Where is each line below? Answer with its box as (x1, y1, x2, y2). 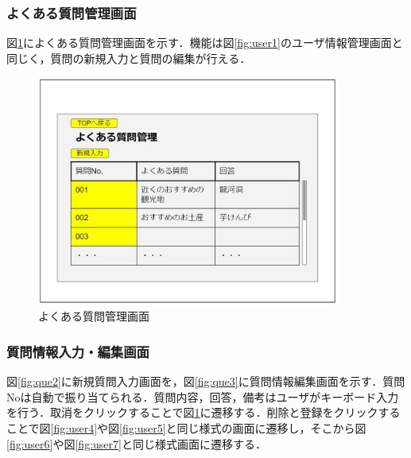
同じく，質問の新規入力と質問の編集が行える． (6, 49, 251, 66)
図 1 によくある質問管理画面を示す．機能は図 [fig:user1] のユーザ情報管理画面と (6, 34, 403, 51)
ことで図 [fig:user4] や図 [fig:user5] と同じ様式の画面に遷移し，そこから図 (6, 420, 366, 437)
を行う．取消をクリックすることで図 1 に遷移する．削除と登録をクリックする (6, 404, 401, 421)
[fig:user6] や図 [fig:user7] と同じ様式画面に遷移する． (6, 435, 266, 452)
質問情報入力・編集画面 (6, 342, 149, 361)
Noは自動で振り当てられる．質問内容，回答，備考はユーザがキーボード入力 (6, 388, 399, 405)
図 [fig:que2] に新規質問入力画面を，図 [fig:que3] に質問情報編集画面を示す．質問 (6, 373, 405, 390)
